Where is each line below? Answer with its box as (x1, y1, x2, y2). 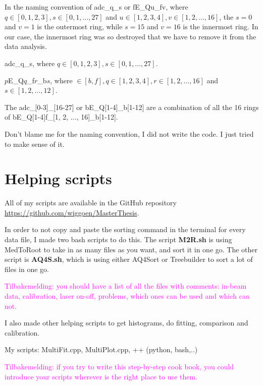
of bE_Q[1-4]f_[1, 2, (5, 112, 69, 122)
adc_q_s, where (5, 58, 55, 68)
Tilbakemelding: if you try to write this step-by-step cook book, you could (5, 361, 234, 371)
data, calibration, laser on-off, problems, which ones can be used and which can (5, 291, 250, 301)
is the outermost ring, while (37, 21, 123, 32)
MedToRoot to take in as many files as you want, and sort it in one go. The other (5, 244, 258, 254)
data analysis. (5, 41, 47, 51)
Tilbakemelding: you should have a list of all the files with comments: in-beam (5, 281, 247, 291)
